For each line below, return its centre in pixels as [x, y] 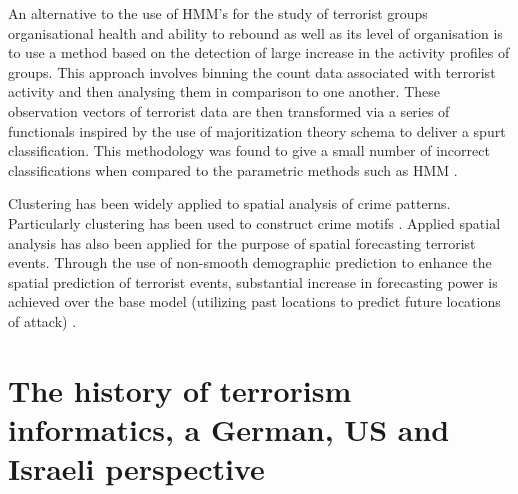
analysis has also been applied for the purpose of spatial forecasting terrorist [242, 242]
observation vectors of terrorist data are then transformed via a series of [229, 110]
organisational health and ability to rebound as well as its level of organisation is [255, 32]
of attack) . [42, 320]
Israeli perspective [136, 468]
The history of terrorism [180, 389]
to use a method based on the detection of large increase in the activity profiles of [259, 52]
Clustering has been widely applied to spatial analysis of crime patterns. [229, 203]
